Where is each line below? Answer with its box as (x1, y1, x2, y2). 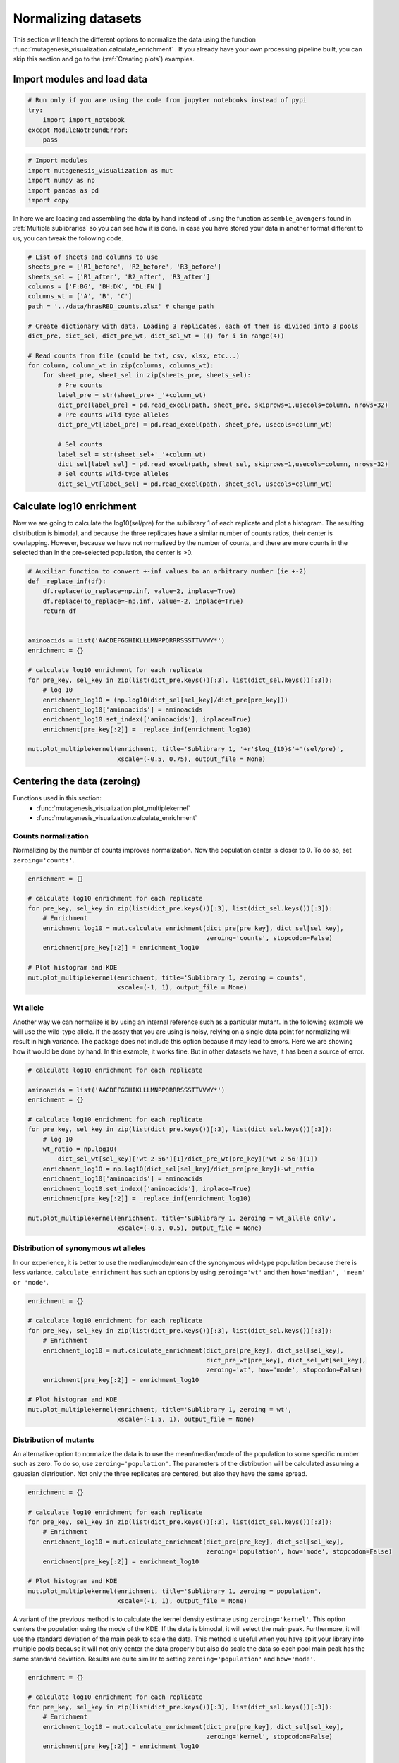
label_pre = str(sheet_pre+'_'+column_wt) (57, 391, 207, 399)
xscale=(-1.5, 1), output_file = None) (116, 1415, 255, 1424)
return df (42, 606, 77, 615)
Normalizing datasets (13, 11, 142, 26)
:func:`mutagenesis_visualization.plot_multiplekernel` (37, 804, 190, 812)
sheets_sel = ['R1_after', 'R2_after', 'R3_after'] (27, 272, 211, 281)
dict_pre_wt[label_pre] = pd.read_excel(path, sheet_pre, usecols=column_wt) (57, 420, 333, 429)
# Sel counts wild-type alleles (57, 470, 169, 478)
